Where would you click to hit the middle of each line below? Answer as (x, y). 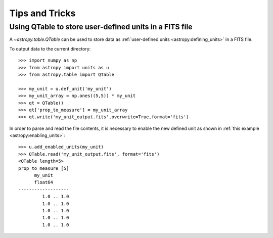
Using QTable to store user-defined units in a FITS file (101, 27)
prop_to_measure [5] (44, 168)
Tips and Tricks (42, 13)
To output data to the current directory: (50, 49)
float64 (43, 182)
